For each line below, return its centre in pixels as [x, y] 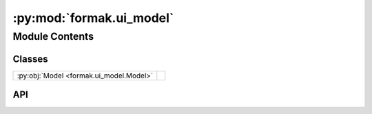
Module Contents [53, 36]
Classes [30, 59]
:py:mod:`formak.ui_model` [93, 18]
